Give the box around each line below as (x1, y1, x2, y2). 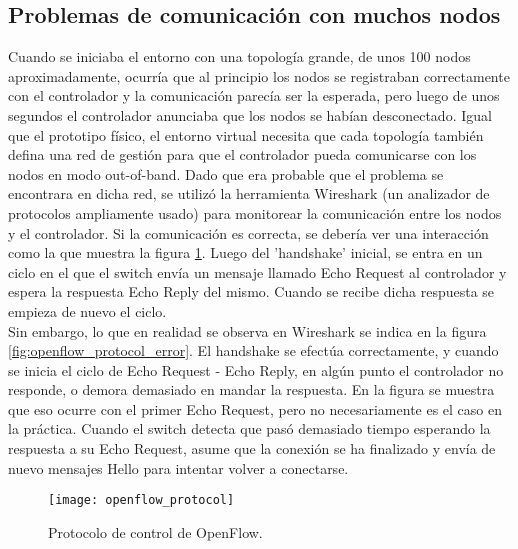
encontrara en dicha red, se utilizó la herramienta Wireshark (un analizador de (8, 183, 490, 204)
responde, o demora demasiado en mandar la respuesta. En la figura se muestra (8, 379, 495, 400)
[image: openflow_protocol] (48, 493, 235, 508)
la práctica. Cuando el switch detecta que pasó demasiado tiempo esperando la (8, 418, 491, 439)
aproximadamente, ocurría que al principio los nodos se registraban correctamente (8, 65, 510, 86)
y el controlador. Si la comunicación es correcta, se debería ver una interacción (8, 222, 489, 243)
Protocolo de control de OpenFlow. (48, 521, 263, 542)
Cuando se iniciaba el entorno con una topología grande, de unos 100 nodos (8, 46, 471, 67)
